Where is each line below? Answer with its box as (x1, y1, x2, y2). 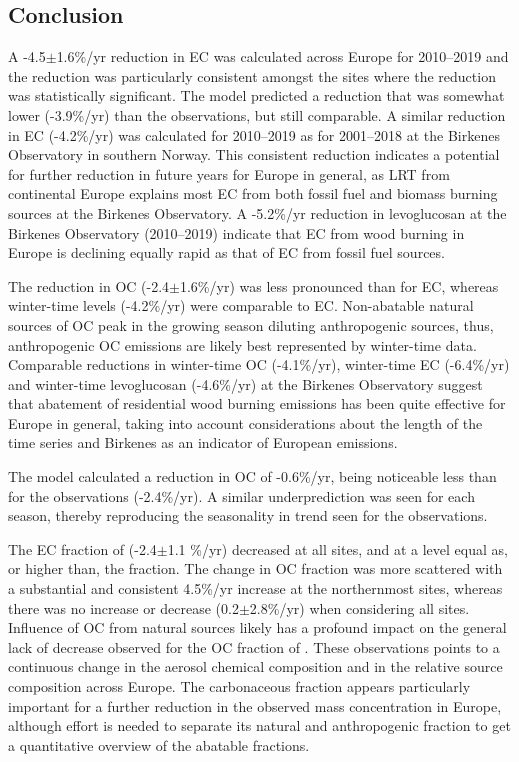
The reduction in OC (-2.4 (8, 275, 170, 296)
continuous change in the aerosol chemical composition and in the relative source (8, 656, 503, 677)
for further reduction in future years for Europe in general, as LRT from (8, 163, 450, 184)
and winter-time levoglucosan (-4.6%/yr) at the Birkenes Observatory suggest (8, 373, 483, 394)
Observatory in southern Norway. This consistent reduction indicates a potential (8, 144, 500, 165)
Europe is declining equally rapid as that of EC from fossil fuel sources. (8, 242, 445, 263)
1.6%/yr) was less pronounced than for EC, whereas (179, 275, 499, 296)
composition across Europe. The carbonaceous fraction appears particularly (8, 676, 471, 697)
